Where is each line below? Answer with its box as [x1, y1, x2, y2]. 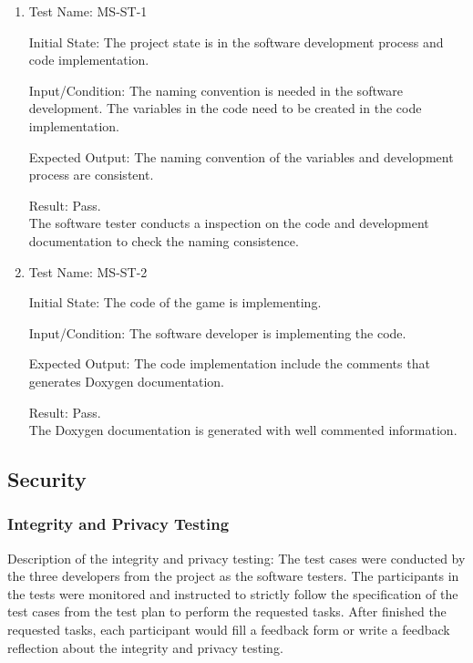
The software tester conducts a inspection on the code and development [28, 213, 429, 233]
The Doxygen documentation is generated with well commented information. [28, 420, 458, 440]
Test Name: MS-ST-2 [28, 262, 148, 281]
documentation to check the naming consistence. [28, 231, 299, 250]
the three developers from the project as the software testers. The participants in [7, 566, 459, 585]
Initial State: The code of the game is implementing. [28, 293, 322, 312]
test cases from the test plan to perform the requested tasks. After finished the [7, 602, 447, 621]
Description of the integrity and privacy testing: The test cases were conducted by [7, 548, 466, 567]
